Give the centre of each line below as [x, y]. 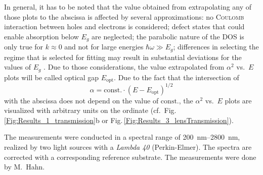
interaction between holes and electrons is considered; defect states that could [124, 26]
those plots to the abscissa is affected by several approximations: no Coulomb [124, 16]
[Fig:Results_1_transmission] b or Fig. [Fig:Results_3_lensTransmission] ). [119, 120]
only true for [24, 47]
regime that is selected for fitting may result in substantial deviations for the [123, 57]
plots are [238, 100]
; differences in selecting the [216, 47]
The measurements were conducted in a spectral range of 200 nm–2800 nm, [122, 137]
